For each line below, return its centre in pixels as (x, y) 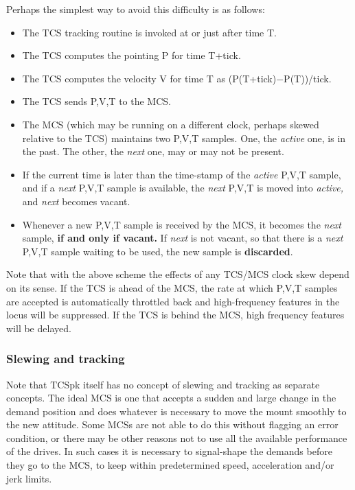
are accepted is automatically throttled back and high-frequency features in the (173, 301)
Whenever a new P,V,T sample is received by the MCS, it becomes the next (182, 224)
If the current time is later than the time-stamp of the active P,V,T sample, (182, 174)
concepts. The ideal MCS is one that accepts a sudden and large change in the (171, 398)
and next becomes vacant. (76, 201)
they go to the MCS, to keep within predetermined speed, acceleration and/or (170, 465)
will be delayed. (39, 328)
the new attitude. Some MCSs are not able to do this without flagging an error (172, 424)
